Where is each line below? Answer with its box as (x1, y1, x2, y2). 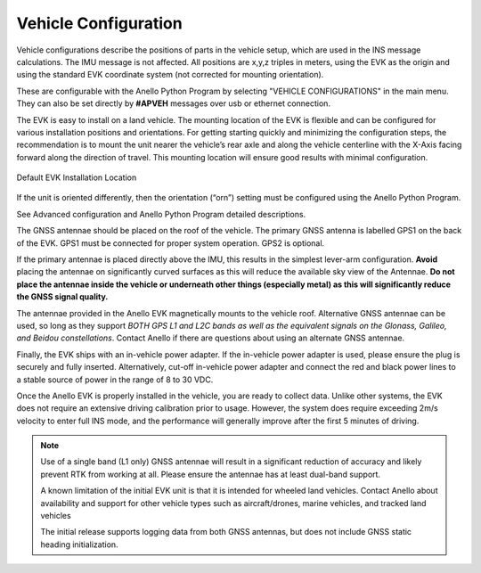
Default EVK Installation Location (16, 172, 137, 183)
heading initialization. (40, 539, 119, 550)
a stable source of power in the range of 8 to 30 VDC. (16, 374, 214, 385)
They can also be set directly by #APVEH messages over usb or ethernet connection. (16, 98, 331, 109)
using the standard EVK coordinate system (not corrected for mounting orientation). (16, 70, 324, 80)
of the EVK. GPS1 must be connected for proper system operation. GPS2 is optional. (16, 237, 325, 249)
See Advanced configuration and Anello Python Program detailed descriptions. (16, 209, 306, 219)
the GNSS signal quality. (16, 291, 109, 302)
